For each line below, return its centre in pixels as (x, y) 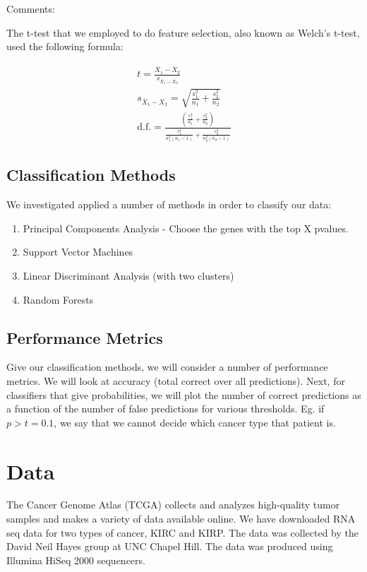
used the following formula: (65, 46)
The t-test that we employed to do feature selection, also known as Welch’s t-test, (183, 32)
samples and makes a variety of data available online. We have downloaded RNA (181, 519)
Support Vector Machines (78, 252)
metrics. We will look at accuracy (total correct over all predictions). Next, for (176, 380)
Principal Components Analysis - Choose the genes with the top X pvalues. (186, 228)
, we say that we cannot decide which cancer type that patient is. (195, 422)
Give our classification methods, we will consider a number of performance (167, 367)
